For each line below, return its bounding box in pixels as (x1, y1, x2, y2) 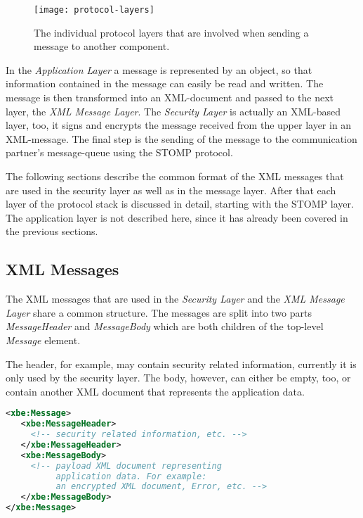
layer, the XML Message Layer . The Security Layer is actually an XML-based (6, 103, 341, 118)
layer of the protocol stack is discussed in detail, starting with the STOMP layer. (6, 196, 354, 211)
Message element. (6, 332, 81, 347)
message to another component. (34, 39, 170, 53)
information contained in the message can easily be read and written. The (6, 76, 324, 91)
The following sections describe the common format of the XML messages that (6, 169, 344, 183)
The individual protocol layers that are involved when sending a (34, 25, 309, 39)
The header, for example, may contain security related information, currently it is (6, 356, 357, 371)
